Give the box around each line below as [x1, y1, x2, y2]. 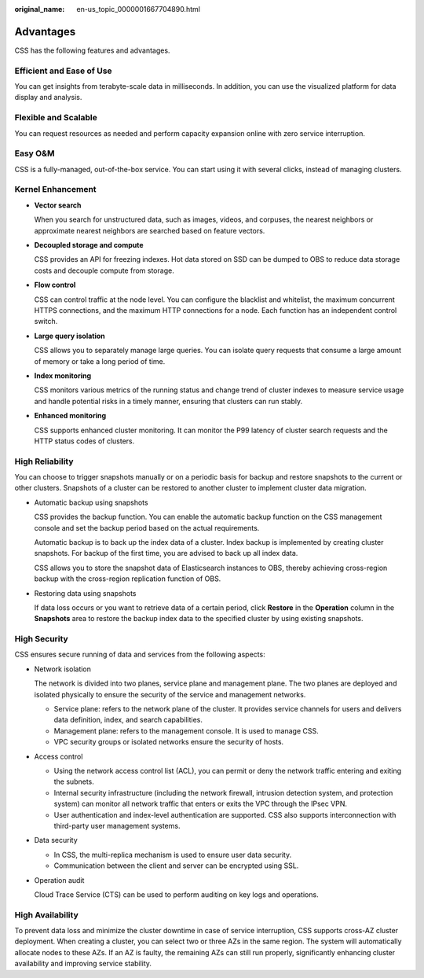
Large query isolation [34, 331, 105, 340]
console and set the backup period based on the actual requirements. [34, 523, 260, 532]
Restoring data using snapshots [34, 588, 137, 597]
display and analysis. [14, 93, 82, 102]
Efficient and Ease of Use [14, 65, 113, 76]
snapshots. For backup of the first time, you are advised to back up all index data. [34, 549, 298, 558]
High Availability [14, 909, 79, 920]
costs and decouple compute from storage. [34, 266, 174, 275]
